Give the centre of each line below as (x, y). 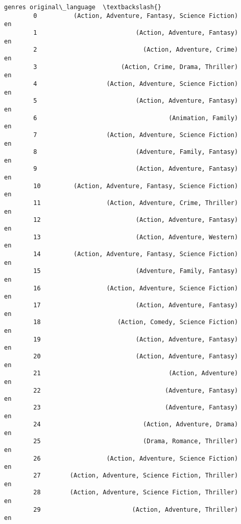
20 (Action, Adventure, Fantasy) (136, 356)
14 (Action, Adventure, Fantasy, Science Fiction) (136, 254)
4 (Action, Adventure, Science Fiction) (136, 84)
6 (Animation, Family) (136, 118)
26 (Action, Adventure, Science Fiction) (136, 458)
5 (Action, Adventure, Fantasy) (136, 101)
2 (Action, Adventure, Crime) (136, 50)
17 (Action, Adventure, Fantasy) (136, 305)
